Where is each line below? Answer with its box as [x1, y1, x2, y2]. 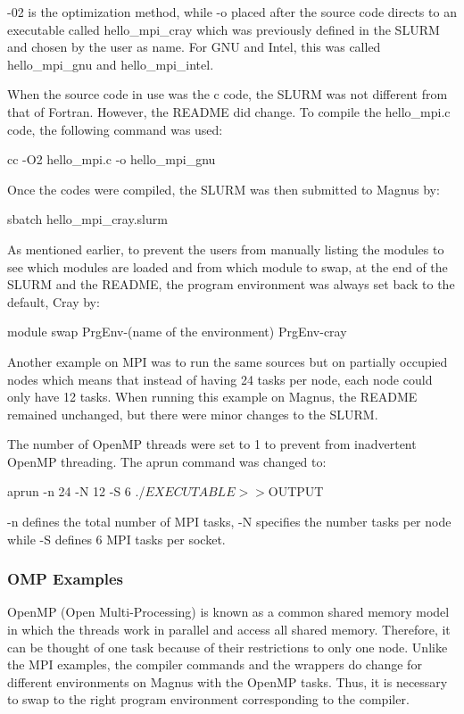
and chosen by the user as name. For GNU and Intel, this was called [7, 37, 381, 56]
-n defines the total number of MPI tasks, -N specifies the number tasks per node [7, 512, 452, 531]
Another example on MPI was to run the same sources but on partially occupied [7, 352, 448, 370]
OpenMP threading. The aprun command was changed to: [7, 452, 327, 470]
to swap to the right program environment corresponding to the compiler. [7, 690, 410, 709]
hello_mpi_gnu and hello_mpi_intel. [7, 54, 214, 73]
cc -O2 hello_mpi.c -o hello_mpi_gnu [7, 150, 216, 169]
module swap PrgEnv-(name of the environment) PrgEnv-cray [7, 322, 347, 341]
